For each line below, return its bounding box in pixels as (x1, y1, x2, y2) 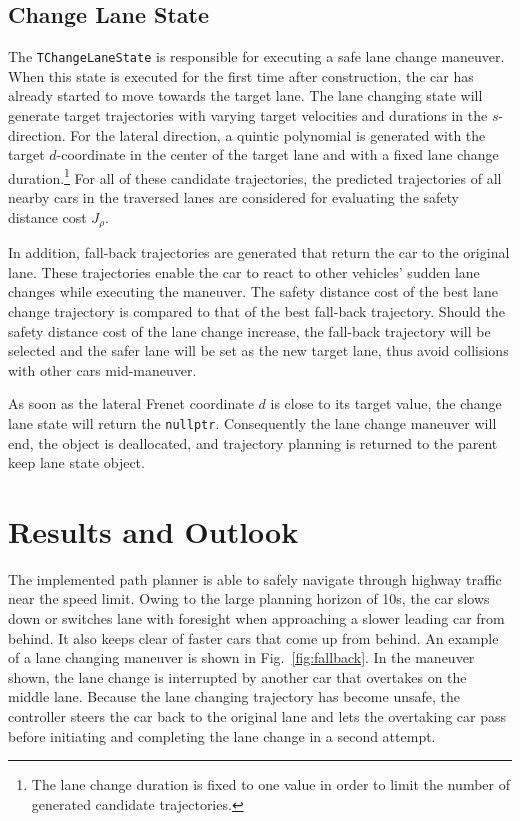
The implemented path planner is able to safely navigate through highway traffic (8, 568, 502, 589)
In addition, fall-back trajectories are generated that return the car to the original (8, 242, 510, 263)
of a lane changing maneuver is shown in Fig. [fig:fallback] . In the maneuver (8, 647, 475, 668)
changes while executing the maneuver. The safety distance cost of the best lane (8, 281, 498, 302)
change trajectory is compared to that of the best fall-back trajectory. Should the (8, 300, 505, 321)
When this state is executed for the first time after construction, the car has (8, 65, 474, 86)
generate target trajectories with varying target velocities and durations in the (8, 105, 488, 126)
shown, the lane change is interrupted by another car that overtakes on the (8, 666, 467, 687)
